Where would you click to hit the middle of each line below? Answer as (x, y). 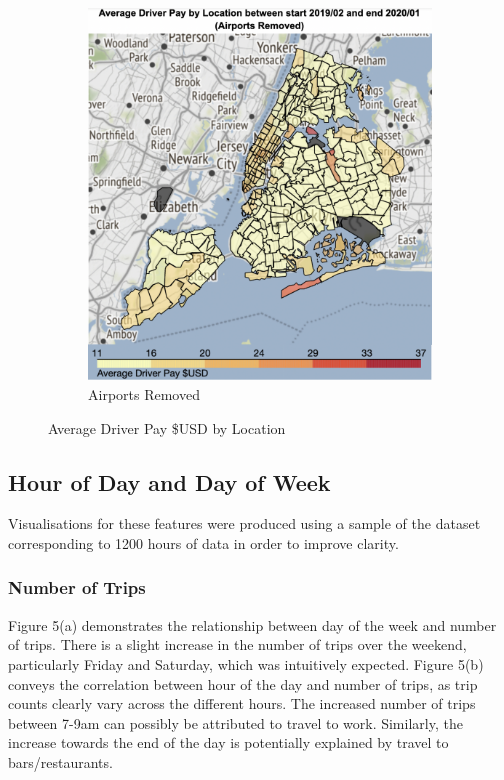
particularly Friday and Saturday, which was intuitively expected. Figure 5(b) (246, 663)
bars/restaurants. (60, 761)
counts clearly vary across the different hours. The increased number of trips (242, 703)
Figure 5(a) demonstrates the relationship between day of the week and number (252, 624)
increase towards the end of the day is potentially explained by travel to (228, 742)
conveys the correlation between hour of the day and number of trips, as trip (243, 683)
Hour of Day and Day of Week (169, 481)
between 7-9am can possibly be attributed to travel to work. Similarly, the (235, 722)
